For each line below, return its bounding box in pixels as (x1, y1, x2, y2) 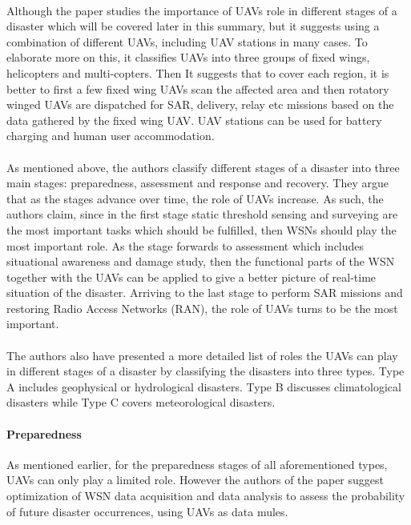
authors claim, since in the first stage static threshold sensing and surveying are (6, 206, 398, 222)
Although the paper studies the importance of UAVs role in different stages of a (6, 2, 397, 18)
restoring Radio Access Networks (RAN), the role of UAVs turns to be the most (6, 299, 398, 316)
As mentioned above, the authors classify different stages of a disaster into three (6, 158, 400, 175)
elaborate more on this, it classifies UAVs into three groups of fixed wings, (6, 49, 370, 66)
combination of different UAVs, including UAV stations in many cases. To (6, 33, 368, 50)
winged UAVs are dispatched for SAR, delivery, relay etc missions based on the (6, 96, 394, 113)
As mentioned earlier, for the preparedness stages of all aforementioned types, (6, 455, 388, 472)
